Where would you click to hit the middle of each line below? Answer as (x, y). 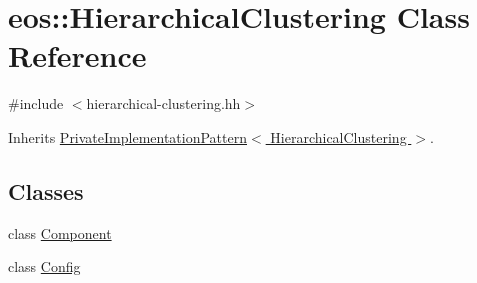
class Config (44, 266)
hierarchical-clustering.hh (163, 103)
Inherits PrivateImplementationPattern (127, 136)
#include (36, 103)
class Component (60, 232)
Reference (77, 55)
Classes (46, 190)
